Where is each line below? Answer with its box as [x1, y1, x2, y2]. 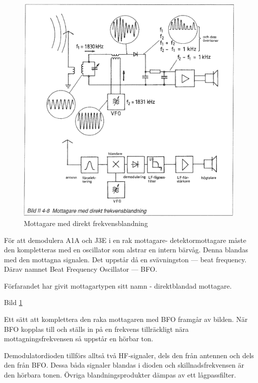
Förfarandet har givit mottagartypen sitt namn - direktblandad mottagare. [4, 280, 232, 291]
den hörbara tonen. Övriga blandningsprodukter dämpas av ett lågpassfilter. [4, 370, 236, 380]
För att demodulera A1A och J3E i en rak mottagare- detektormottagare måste [4, 234, 247, 245]
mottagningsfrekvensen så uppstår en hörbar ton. [4, 333, 153, 344]
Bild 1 [4, 297, 23, 307]
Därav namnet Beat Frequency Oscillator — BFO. [4, 264, 157, 274]
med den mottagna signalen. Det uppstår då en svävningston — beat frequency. [4, 254, 247, 264]
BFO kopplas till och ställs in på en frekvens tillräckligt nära [4, 323, 189, 334]
